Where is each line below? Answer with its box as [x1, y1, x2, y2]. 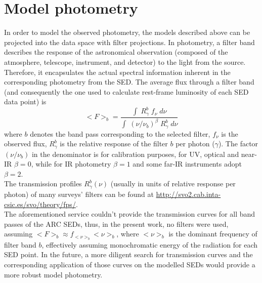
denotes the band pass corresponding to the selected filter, [30, 128, 210, 139]
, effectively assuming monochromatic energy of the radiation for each [41, 239, 258, 250]
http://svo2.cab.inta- [156, 188, 221, 199]
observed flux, [4, 138, 47, 149]
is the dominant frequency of [168, 228, 257, 239]
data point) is [4, 96, 47, 107]
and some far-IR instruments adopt [133, 158, 242, 169]
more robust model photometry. [4, 269, 103, 279]
